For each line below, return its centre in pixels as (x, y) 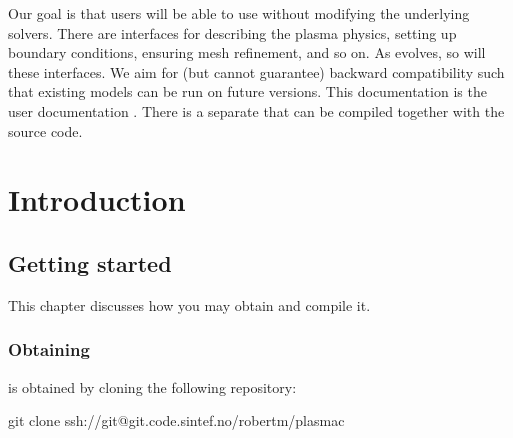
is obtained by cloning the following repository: (152, 386)
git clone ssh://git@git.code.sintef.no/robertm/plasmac (176, 420)
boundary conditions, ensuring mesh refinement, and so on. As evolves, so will (247, 52)
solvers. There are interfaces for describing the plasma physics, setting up (232, 32)
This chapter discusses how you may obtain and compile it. (189, 304)
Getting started (90, 262)
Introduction (97, 199)
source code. (45, 130)
